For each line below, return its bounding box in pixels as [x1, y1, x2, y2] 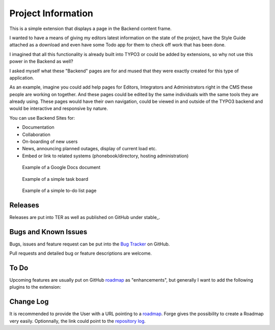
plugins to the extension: [9, 284, 61, 290]
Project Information [9, 8, 94, 19]
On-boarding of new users [22, 139, 78, 145]
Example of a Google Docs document [22, 164, 101, 171]
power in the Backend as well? [9, 59, 73, 65]
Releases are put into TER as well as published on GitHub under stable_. [9, 214, 160, 220]
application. [9, 74, 34, 81]
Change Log [9, 297, 49, 306]
